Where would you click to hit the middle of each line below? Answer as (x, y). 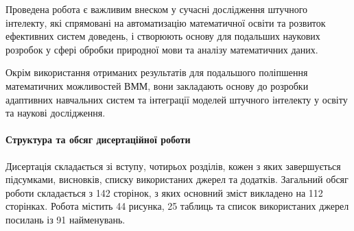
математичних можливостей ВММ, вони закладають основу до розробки (157, 85)
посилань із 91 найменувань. (66, 219)
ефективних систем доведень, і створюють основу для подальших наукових (163, 36)
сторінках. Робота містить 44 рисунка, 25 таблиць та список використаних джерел (177, 206)
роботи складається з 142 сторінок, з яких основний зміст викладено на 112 (164, 192)
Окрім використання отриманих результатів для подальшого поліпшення (157, 72)
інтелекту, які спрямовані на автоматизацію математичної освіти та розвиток (166, 22)
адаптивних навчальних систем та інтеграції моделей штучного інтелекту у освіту (177, 99)
